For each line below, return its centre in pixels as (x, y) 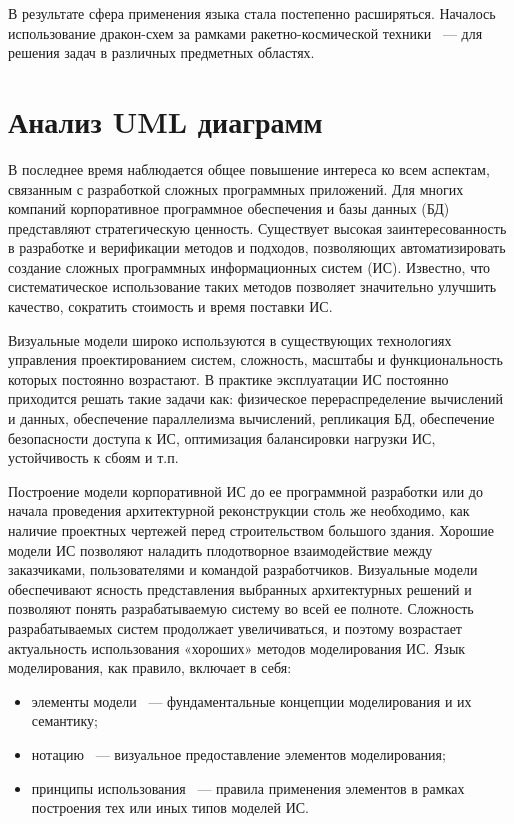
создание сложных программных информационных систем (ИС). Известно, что (249, 266)
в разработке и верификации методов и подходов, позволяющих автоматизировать (257, 247)
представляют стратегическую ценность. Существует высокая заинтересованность (257, 227)
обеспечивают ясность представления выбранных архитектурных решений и (240, 588)
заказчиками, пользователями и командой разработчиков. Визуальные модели (243, 569)
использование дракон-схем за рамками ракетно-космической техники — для (245, 32)
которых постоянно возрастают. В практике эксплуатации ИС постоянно (228, 378)
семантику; (64, 720)
